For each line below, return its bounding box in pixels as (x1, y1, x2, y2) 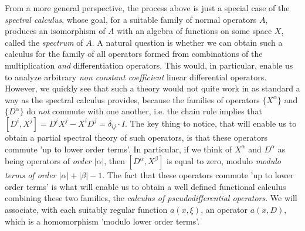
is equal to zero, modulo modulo (166, 155, 281, 167)
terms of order (5, 169, 56, 181)
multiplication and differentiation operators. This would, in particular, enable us (5, 59, 293, 71)
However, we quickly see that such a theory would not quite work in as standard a (5, 82, 300, 94)
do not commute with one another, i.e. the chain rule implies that (26, 105, 263, 117)
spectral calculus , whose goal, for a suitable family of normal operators (5, 13, 257, 25)
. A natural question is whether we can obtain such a (91, 36, 283, 48)
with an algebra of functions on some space (117, 25, 272, 37)
